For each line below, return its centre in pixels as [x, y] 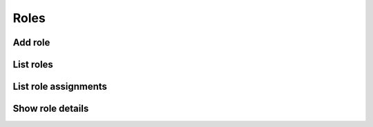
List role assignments [60, 87]
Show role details [51, 109]
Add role [31, 42]
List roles [33, 65]
